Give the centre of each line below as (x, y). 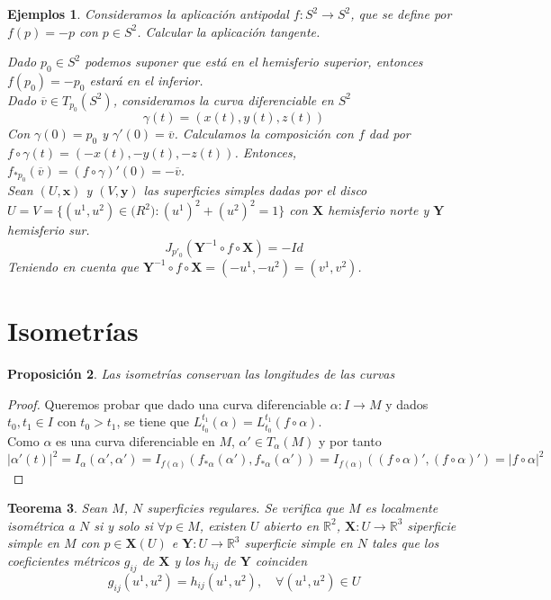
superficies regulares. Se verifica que (245, 508)
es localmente (402, 508)
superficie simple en (298, 543)
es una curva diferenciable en (135, 441)
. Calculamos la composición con (264, 134)
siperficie (432, 525)
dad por (389, 134)
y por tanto (350, 441)
